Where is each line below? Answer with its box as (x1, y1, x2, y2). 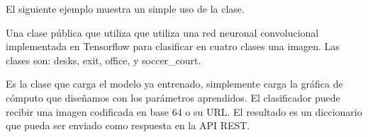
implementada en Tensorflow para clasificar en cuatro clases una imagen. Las (6, 39, 340, 54)
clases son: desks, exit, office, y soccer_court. (6, 52, 201, 67)
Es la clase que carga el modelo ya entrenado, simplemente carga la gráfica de (6, 76, 343, 91)
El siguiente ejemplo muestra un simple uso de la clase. (6, 1, 245, 16)
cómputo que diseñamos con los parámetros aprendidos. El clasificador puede (6, 90, 340, 105)
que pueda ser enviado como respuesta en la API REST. (6, 118, 250, 133)
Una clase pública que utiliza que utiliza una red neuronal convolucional (6, 25, 319, 40)
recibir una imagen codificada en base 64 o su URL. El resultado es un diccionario (6, 104, 362, 119)
